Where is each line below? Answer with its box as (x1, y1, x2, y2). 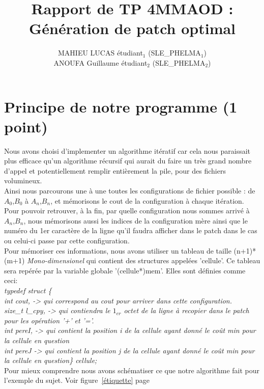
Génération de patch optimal (28, 18, 236, 39)
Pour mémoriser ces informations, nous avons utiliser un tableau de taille (4, 245, 231, 256)
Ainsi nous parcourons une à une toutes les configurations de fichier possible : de (4, 185, 255, 196)
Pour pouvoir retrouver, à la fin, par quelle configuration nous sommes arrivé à (4, 205, 250, 216)
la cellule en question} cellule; (4, 355, 97, 366)
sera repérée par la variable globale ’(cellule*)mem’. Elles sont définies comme (4, 265, 246, 275)
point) (4, 116, 48, 136)
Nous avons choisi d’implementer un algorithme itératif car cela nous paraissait (4, 145, 251, 156)
